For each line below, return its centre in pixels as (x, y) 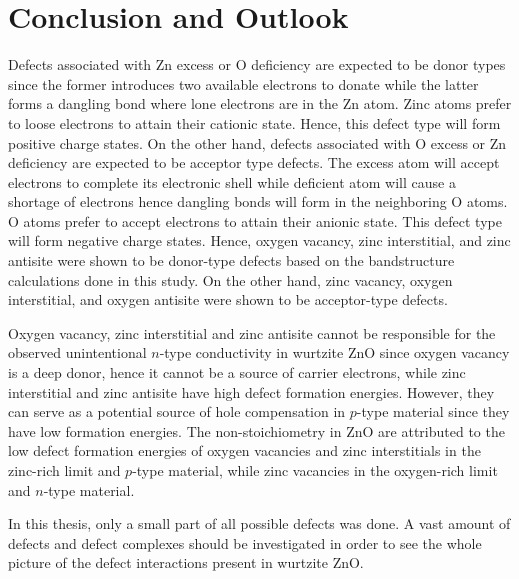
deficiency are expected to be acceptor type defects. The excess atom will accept (254, 162)
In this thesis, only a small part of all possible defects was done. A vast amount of (259, 523)
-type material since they (433, 411)
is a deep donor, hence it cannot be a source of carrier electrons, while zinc (237, 372)
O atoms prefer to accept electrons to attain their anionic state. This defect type (255, 220)
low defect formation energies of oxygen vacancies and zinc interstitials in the (244, 450)
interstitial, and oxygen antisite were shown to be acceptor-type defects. (228, 299)
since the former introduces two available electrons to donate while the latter (243, 83)
